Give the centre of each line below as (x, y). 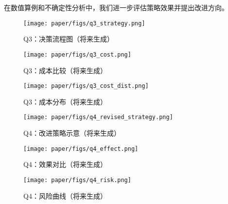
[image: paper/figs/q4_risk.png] (77, 180)
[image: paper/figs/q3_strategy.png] (84, 23)
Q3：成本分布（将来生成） (65, 101)
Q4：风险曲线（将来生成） (65, 195)
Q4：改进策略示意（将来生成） (72, 133)
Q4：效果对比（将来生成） (65, 164)
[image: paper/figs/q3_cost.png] (77, 54)
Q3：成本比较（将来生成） (65, 70)
